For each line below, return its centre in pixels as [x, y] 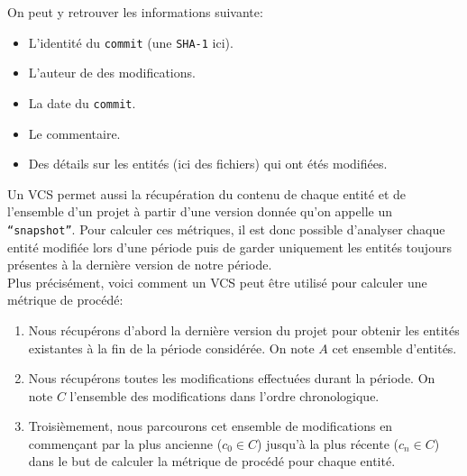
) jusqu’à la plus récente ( [328, 443]
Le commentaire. [74, 133]
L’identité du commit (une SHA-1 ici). [131, 42]
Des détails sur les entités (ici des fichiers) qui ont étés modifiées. [208, 164]
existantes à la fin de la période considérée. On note [171, 348]
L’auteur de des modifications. [112, 73]
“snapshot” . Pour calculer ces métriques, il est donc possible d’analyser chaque [226, 229]
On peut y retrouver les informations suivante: [135, 12]
